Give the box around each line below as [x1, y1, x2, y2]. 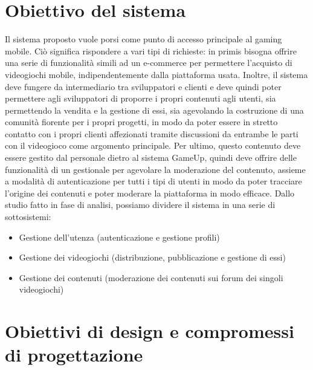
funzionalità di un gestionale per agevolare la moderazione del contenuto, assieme [5, 163, 306, 175]
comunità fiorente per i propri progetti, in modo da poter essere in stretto [5, 115, 278, 128]
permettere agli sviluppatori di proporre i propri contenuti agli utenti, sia [5, 92, 276, 105]
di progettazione [5, 342, 143, 367]
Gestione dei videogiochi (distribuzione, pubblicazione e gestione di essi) [19, 251, 286, 264]
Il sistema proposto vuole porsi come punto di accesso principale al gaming [5, 33, 282, 45]
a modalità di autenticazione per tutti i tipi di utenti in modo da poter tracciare [5, 175, 302, 187]
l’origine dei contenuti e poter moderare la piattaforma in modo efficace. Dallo [5, 186, 295, 199]
